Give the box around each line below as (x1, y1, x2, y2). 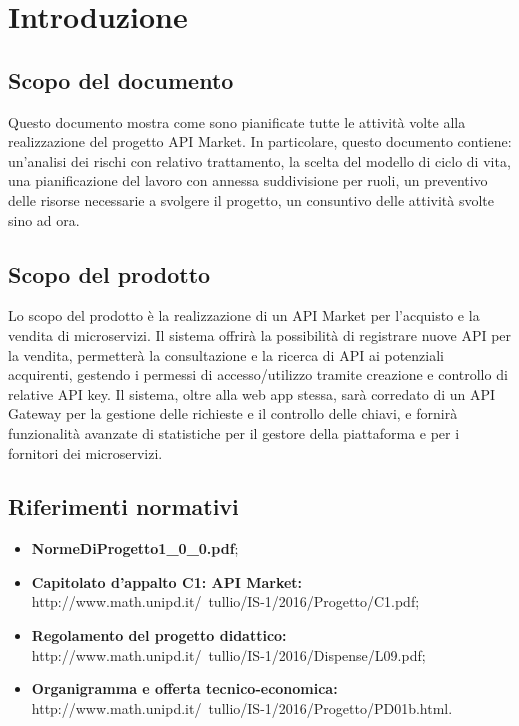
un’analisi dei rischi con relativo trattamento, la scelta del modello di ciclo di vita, (8, 150, 511, 171)
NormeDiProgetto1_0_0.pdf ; (31, 538, 239, 559)
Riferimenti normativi (8, 491, 239, 522)
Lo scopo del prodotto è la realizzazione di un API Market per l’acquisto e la (8, 305, 480, 326)
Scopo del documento (8, 64, 234, 95)
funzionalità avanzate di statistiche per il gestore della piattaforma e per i (8, 422, 460, 443)
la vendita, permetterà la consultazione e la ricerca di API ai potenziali (8, 344, 444, 365)
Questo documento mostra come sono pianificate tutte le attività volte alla (8, 111, 466, 132)
